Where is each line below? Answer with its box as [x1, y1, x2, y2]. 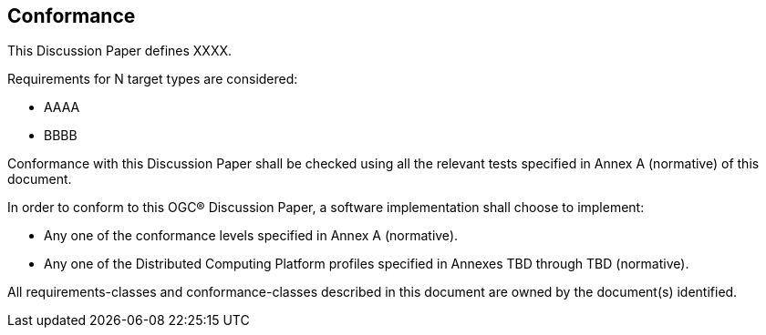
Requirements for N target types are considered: [7, 71, 298, 87]
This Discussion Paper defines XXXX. [7, 43, 233, 59]
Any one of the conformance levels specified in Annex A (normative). [44, 228, 459, 244]
